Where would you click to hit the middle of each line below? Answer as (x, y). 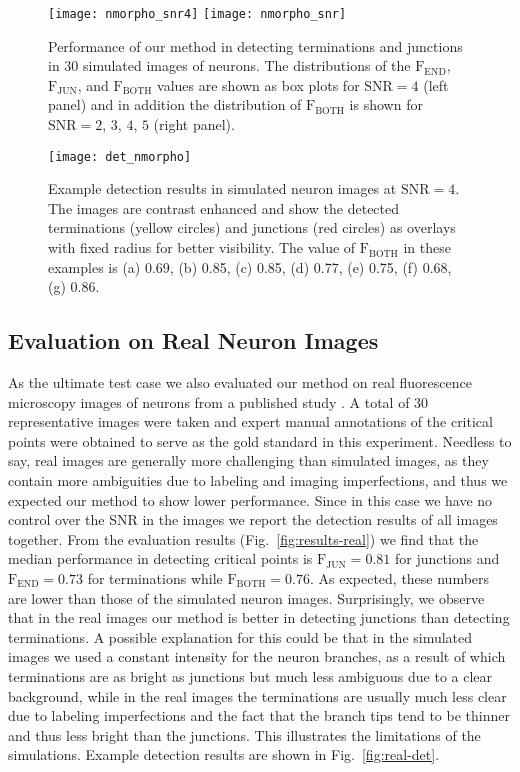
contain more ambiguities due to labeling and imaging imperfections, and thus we (258, 480)
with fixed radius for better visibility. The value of (202, 247)
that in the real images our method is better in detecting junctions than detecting (259, 617)
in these (427, 247)
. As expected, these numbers (399, 577)
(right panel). (194, 124)
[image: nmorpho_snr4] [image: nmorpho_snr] (197, 14)
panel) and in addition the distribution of (175, 104)
